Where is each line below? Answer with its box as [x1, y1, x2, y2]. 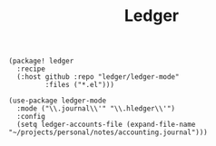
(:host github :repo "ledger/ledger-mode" [16, 73, 180, 82]
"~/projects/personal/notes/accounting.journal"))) [8, 128, 208, 137]
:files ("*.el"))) [44, 81, 115, 90]
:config [16, 112, 46, 122]
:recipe [16, 64, 46, 73]
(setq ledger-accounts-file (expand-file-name [16, 120, 196, 130]
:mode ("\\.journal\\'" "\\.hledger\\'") [16, 104, 176, 113]
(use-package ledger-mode [8, 96, 106, 105]
